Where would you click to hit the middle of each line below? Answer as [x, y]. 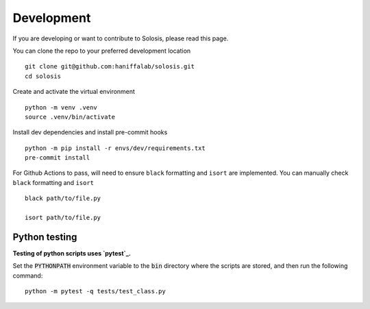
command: [28, 275]
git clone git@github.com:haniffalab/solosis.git [110, 66]
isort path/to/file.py [63, 218]
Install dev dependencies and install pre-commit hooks [90, 132]
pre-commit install [58, 158]
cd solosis [43, 76]
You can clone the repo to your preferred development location [102, 51]
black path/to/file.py [63, 198]
